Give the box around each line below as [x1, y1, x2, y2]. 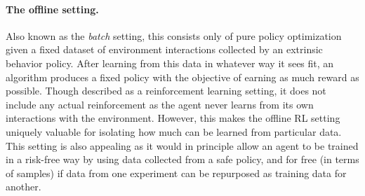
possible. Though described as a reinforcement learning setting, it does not [6, 83, 326, 98]
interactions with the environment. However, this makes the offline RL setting [6, 111, 340, 125]
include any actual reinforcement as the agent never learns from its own [6, 97, 314, 111]
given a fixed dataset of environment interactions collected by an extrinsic [6, 42, 323, 57]
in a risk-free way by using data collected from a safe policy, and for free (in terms [6, 152, 359, 167]
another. [6, 179, 41, 194]
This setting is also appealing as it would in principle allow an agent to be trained [6, 138, 359, 153]
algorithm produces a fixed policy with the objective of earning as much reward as [6, 69, 359, 84]
